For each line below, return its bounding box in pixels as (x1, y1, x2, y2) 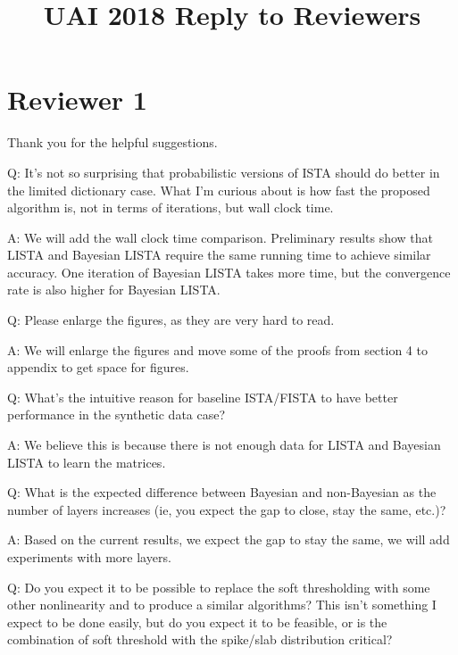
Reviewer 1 (7, 81, 147, 118)
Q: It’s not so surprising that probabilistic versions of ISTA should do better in (7, 162, 440, 181)
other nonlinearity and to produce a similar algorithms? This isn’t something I (7, 595, 437, 614)
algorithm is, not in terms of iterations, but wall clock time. (7, 198, 334, 217)
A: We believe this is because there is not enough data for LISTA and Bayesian (7, 435, 441, 454)
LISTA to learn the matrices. (7, 452, 166, 471)
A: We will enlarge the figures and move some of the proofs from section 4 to (7, 340, 428, 359)
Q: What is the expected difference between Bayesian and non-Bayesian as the (7, 483, 437, 502)
